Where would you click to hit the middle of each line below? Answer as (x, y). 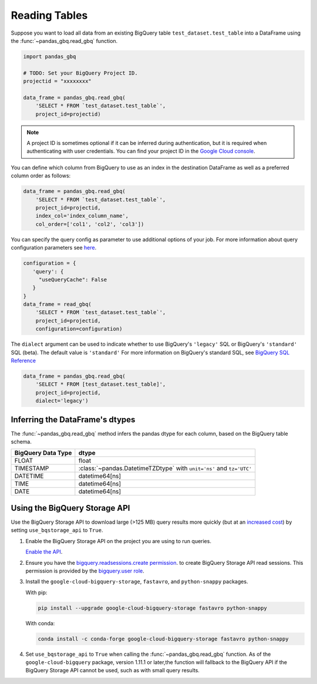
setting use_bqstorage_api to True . (57, 530)
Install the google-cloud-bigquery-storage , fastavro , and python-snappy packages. (137, 582)
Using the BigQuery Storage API (70, 508)
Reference (23, 360)
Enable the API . (44, 552)
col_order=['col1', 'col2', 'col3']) (90, 224)
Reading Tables (49, 15)
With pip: (36, 592)
